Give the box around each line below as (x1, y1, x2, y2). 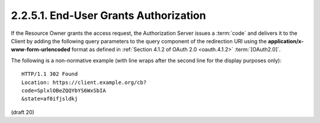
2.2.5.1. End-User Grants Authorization (11, 9, 206, 22)
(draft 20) (11, 108, 35, 115)
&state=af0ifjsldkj (21, 95, 78, 102)
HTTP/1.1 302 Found (21, 71, 78, 77)
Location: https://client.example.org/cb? (21, 79, 147, 86)
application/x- (267, 37, 304, 44)
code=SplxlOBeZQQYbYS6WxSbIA (21, 87, 106, 94)
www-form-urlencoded (11, 46, 71, 53)
